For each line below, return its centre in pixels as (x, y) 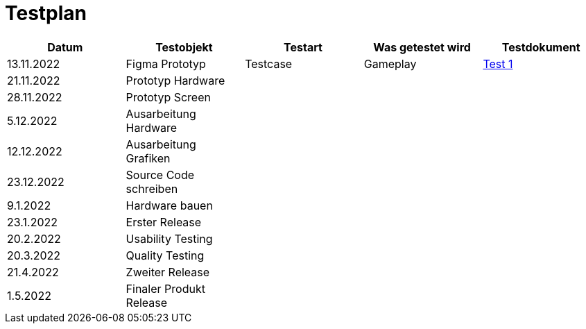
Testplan (46, 13)
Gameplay (390, 64)
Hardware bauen (169, 205)
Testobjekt (184, 47)
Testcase (269, 64)
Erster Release (164, 222)
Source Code (160, 175)
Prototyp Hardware (175, 80)
